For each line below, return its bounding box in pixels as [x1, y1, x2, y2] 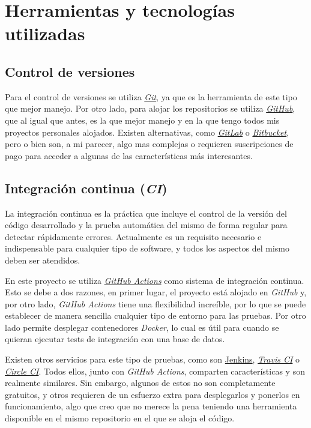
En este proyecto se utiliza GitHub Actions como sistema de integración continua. [5, 274, 304, 286]
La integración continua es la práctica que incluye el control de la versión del [5, 206, 287, 219]
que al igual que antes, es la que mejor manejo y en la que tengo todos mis [5, 113, 280, 126]
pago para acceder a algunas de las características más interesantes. [5, 149, 253, 161]
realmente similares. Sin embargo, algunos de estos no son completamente [5, 376, 276, 389]
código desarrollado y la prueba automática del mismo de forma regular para [5, 219, 288, 231]
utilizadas [5, 21, 85, 46]
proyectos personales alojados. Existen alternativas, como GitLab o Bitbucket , [5, 125, 289, 138]
